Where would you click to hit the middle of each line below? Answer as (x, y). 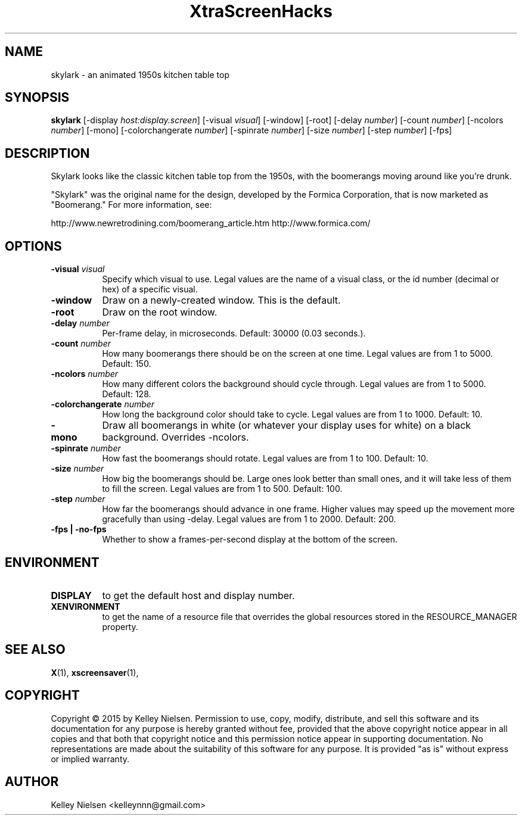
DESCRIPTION (47, 153)
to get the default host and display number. (198, 595)
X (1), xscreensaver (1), (95, 672)
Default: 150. (127, 364)
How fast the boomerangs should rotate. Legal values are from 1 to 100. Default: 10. (265, 459)
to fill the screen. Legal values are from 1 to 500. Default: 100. (222, 489)
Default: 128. (127, 394)
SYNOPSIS (37, 98)
